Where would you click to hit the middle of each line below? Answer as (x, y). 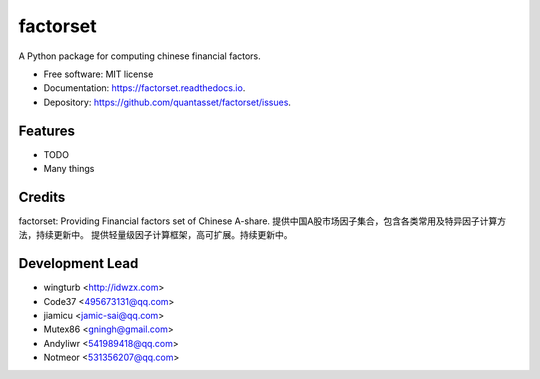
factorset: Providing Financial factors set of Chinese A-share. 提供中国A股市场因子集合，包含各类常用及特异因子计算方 (262, 221)
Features (46, 130)
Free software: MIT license (98, 74)
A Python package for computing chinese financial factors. (140, 56)
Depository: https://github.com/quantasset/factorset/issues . (167, 102)
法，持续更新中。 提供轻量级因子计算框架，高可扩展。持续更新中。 (155, 235)
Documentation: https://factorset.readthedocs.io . (144, 88)
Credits (42, 196)
